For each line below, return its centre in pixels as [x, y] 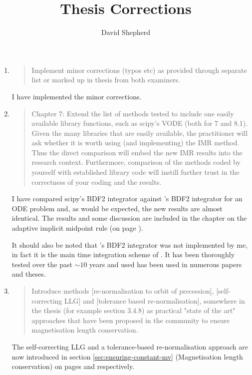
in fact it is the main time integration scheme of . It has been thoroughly [123, 254]
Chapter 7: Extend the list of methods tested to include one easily [133, 113]
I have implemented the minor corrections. [77, 96]
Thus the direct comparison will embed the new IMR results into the [137, 152]
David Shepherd [126, 32]
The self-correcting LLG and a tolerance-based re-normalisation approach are [130, 346]
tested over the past [42, 264]
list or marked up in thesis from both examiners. [106, 80]
